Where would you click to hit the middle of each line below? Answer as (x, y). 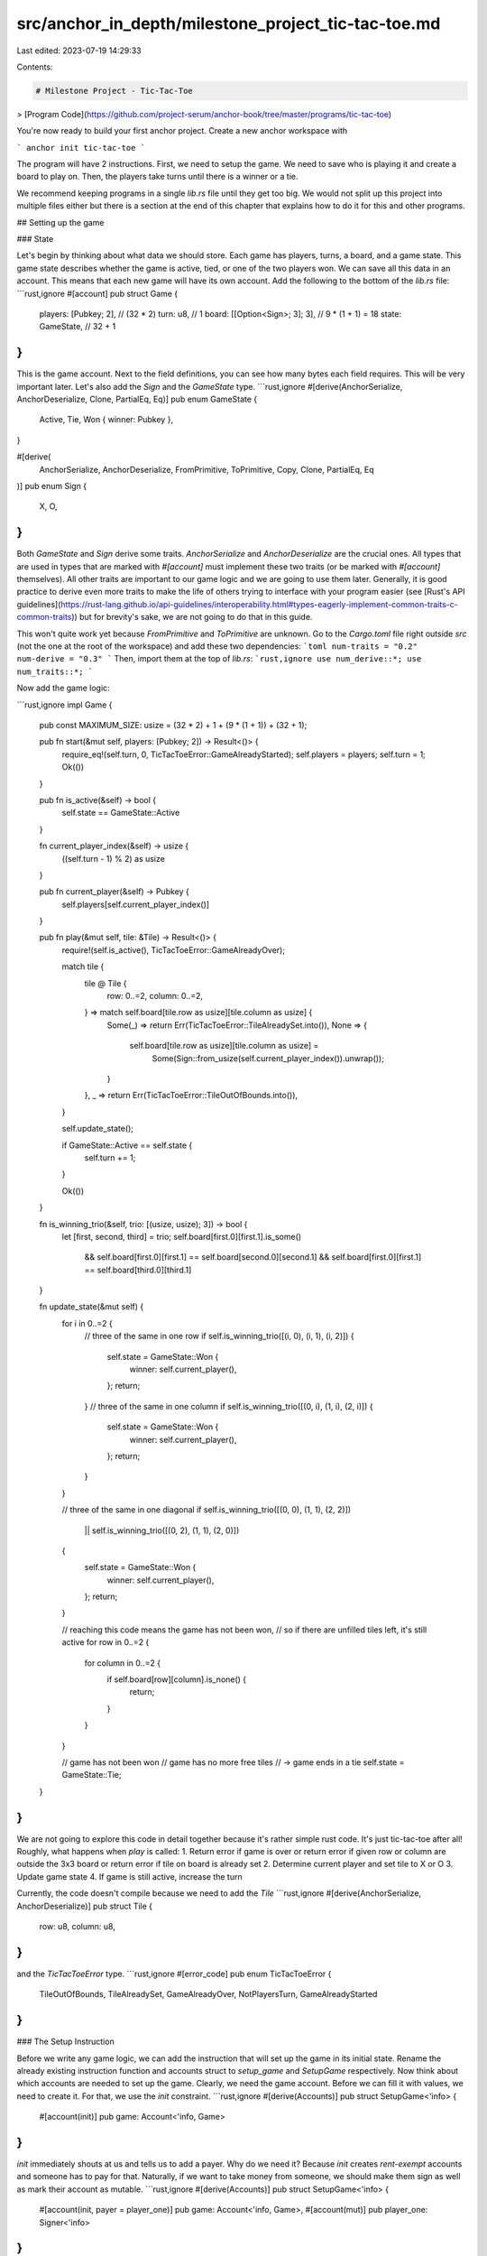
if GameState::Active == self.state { (127, 1145)
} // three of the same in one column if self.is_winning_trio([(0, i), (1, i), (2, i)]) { (229, 1406)
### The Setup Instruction (65, 2042)
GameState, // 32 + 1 (78, 327)
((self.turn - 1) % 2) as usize (114, 858)
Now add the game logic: (63, 688)
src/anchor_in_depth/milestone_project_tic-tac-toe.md (229, 23)
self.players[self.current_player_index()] (136, 904)
